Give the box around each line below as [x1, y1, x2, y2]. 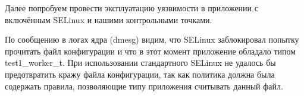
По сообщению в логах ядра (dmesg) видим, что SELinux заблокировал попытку [5, 33, 299, 46]
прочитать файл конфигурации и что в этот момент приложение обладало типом [5, 44, 296, 57]
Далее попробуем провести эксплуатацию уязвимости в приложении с [5, 2, 258, 14]
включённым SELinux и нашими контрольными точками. [5, 13, 212, 25]
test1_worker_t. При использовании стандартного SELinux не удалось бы [5, 56, 276, 69]
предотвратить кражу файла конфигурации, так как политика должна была [5, 68, 275, 80]
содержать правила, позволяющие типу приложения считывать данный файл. [5, 79, 283, 92]
